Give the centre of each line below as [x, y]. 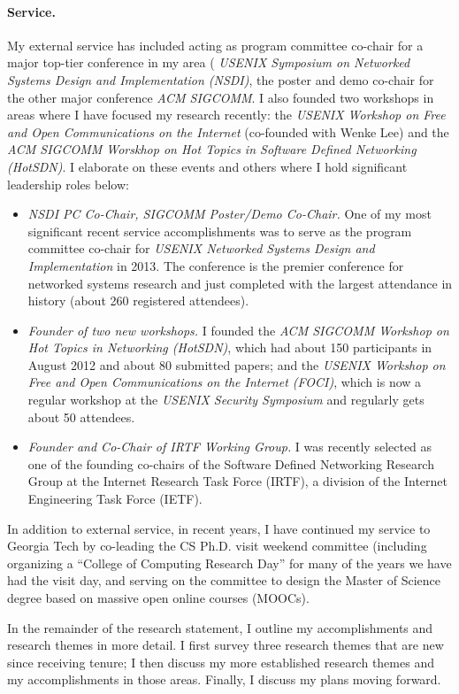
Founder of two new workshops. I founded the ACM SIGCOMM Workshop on [238, 330]
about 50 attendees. [81, 416]
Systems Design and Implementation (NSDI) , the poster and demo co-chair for [221, 79]
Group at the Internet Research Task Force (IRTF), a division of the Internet [237, 481]
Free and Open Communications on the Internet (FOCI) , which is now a [225, 382]
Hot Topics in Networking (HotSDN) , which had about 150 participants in [230, 347]
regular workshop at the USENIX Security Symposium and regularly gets [226, 400]
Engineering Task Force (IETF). [115, 499]
